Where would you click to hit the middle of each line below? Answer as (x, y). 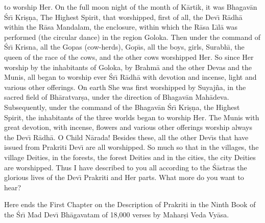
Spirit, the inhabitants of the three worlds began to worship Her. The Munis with (132, 117)
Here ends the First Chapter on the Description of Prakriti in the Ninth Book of (130, 204)
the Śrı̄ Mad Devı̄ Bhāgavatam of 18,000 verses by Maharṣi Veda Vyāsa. (117, 214)
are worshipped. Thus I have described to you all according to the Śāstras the (126, 167)
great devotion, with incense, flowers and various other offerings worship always (128, 127)
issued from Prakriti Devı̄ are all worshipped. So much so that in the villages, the (131, 147)
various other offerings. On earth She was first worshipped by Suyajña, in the (125, 87)
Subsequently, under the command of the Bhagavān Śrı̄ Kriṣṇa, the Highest (122, 107)
